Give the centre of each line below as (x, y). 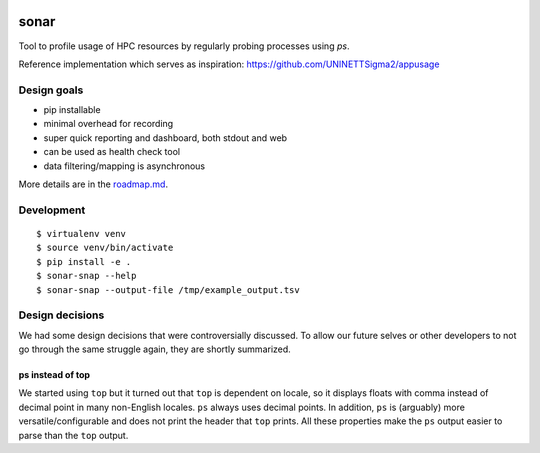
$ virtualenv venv (81, 233)
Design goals (51, 90)
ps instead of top (54, 375)
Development (52, 210)
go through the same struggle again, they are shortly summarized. (155, 349)
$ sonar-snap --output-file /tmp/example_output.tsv (168, 289)
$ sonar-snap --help (86, 276)
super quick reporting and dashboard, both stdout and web (165, 137)
